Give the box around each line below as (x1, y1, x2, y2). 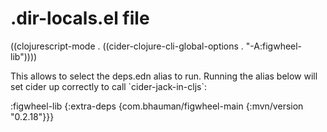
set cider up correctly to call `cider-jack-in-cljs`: (10, 80, 207, 92)
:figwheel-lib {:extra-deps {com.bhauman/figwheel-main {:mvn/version (10, 100, 304, 112)
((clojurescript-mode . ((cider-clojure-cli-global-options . (10, 40, 244, 52)
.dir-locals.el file (10, 7, 150, 30)
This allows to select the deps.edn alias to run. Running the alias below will (10, 70, 318, 82)
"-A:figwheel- (245, 40, 303, 52)
